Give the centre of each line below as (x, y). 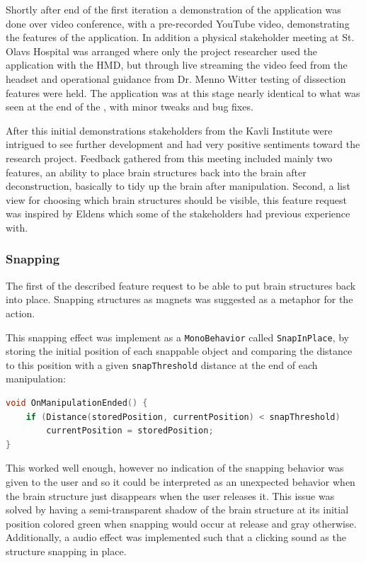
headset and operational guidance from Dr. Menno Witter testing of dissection (176, 78)
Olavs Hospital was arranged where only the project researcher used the (162, 51)
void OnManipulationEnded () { (77, 403)
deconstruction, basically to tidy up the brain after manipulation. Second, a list (178, 186)
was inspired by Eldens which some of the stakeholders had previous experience (178, 214)
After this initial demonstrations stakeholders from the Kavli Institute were (169, 130)
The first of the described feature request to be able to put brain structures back (181, 285)
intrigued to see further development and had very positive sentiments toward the (183, 144)
